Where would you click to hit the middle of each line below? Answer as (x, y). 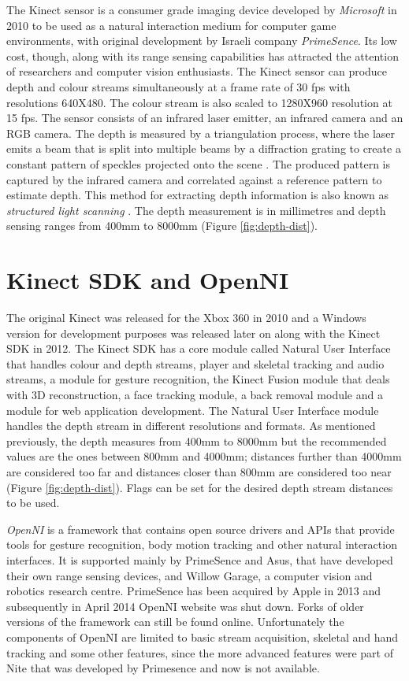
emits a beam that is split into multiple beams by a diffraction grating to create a (204, 148)
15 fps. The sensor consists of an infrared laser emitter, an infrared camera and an (205, 118)
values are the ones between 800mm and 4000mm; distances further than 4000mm (204, 456)
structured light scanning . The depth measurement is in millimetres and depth (196, 210)
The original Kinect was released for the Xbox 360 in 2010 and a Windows (186, 318)
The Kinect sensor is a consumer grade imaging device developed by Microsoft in (202, 9)
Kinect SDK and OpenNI (148, 280)
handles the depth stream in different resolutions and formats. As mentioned (191, 426)
